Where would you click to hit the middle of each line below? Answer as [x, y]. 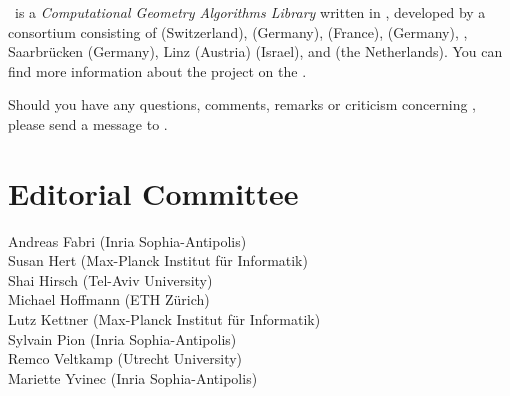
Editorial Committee [153, 192]
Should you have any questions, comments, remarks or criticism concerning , [242, 104]
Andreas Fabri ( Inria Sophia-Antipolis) [127, 240]
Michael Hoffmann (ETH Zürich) [109, 299]
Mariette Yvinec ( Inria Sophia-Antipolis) [133, 377]
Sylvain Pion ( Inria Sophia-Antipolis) [122, 338]
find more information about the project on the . [157, 70]
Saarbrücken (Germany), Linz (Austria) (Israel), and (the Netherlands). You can [255, 51]
